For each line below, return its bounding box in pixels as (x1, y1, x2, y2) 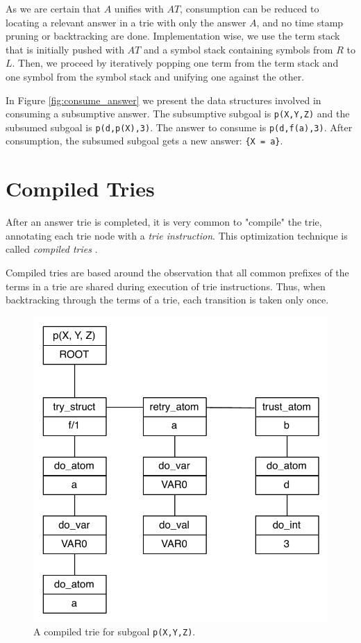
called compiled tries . (6, 242, 98, 256)
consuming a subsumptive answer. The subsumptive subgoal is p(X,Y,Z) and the (6, 106, 350, 121)
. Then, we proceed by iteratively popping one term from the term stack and (12, 56, 339, 70)
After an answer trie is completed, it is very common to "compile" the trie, (6, 215, 322, 229)
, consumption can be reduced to (180, 1, 319, 15)
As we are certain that (6, 1, 101, 15)
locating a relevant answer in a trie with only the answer (6, 15, 246, 29)
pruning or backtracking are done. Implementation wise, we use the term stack (6, 28, 340, 43)
